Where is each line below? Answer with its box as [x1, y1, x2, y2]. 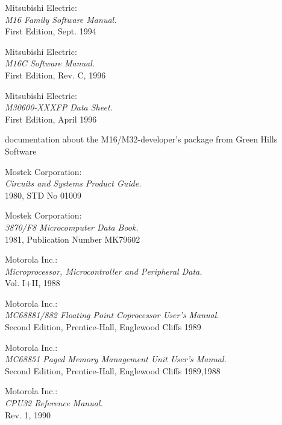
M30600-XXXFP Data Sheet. [5, 101, 113, 113]
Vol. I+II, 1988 [5, 276, 60, 289]
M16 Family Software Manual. [5, 13, 117, 25]
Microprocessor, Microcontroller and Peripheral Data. [5, 264, 202, 277]
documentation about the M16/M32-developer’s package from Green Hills [5, 133, 278, 145]
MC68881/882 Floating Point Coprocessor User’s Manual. [5, 308, 219, 321]
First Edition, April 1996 [5, 112, 97, 125]
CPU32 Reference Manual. [5, 397, 103, 409]
